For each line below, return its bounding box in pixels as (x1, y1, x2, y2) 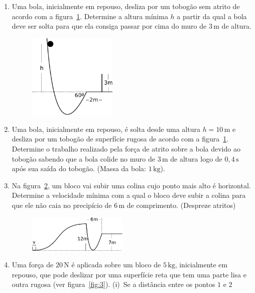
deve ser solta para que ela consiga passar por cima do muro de (12, 21, 207, 31)
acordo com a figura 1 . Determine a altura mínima (12, 11, 168, 21)
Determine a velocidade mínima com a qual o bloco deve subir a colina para (12, 190, 246, 200)
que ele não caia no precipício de (12, 199, 112, 210)
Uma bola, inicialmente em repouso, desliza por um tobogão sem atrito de (12, 1, 240, 11)
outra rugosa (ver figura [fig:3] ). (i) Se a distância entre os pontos (12, 279, 215, 289)
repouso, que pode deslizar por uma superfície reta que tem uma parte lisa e (12, 269, 246, 279)
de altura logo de (170, 153, 222, 164)
